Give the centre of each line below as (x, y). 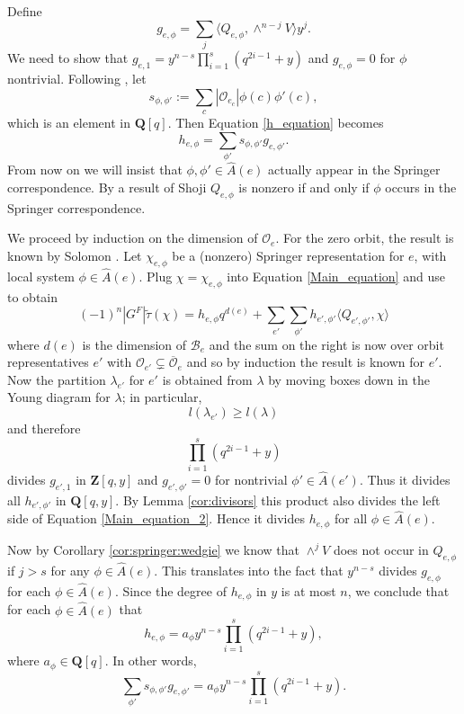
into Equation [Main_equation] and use (336, 276)
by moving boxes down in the (349, 379)
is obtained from (207, 379)
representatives (48, 362)
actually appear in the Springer (354, 170)
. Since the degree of (170, 590)
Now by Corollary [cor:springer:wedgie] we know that (154, 549)
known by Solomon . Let (75, 255)
